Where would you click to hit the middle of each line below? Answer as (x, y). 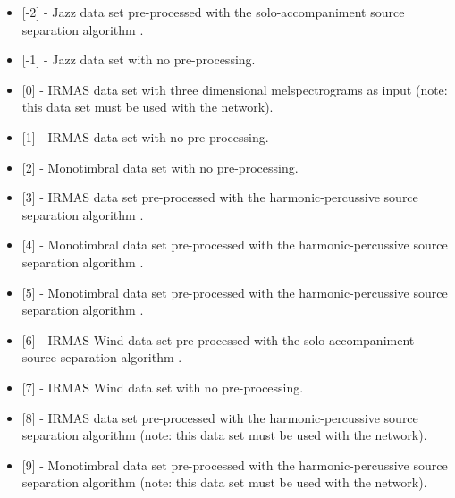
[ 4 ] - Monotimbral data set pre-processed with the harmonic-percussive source (235, 245)
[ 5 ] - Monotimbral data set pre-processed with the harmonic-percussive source (235, 292)
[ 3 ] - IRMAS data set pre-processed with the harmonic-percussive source (220, 197)
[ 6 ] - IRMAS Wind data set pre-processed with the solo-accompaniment (218, 339)
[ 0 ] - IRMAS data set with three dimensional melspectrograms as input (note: (235, 89)
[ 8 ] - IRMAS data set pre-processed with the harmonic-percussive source (220, 417)
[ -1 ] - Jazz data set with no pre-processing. (139, 59)
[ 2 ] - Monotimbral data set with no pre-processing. (160, 167)
